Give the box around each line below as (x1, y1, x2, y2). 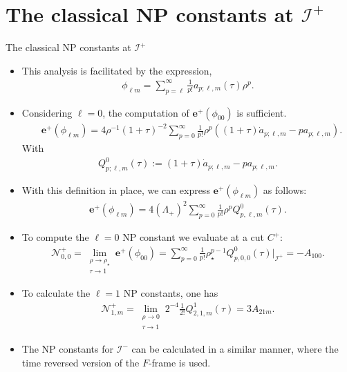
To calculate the (21, 286, 91, 300)
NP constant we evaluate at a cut (122, 230, 265, 244)
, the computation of (102, 105, 189, 119)
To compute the (21, 230, 89, 244)
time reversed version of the (21, 355, 140, 369)
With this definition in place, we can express (21, 182, 210, 197)
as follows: (263, 182, 307, 197)
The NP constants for (21, 342, 114, 356)
